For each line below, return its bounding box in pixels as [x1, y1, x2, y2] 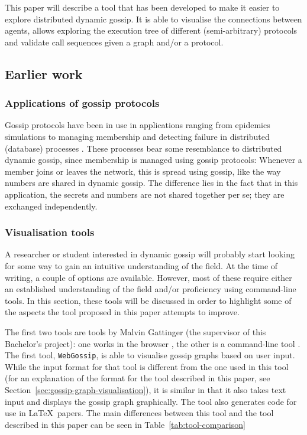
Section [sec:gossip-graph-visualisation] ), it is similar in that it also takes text [5, 383, 286, 395]
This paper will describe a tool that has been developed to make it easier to [5, 1, 280, 13]
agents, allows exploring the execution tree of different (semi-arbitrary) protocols [5, 24, 298, 37]
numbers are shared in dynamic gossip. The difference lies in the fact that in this [5, 176, 298, 189]
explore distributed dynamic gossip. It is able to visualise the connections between [5, 12, 302, 25]
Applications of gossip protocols [5, 96, 160, 110]
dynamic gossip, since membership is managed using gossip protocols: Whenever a [5, 153, 302, 166]
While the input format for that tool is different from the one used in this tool [5, 360, 289, 372]
